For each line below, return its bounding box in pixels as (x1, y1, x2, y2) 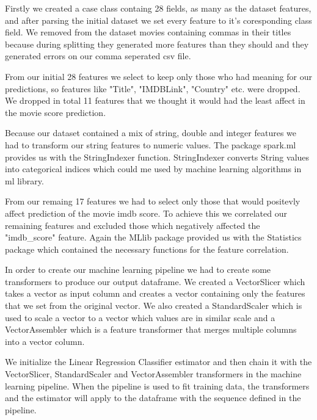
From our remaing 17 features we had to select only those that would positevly (5, 195, 301, 208)
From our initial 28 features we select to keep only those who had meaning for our (5, 70, 313, 82)
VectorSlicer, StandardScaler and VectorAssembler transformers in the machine (5, 367, 302, 380)
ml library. (5, 174, 44, 187)
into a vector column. (5, 335, 85, 347)
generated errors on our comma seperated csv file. (5, 49, 191, 62)
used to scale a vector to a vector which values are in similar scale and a (5, 311, 275, 324)
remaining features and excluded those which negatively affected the (5, 219, 260, 231)
